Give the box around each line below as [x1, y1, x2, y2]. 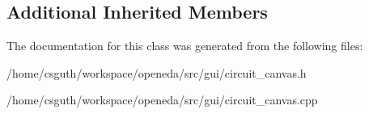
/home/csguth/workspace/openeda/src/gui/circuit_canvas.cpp [6, 91, 318, 108]
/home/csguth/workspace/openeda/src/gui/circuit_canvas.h [6, 64, 307, 81]
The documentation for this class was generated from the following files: [6, 37, 363, 54]
